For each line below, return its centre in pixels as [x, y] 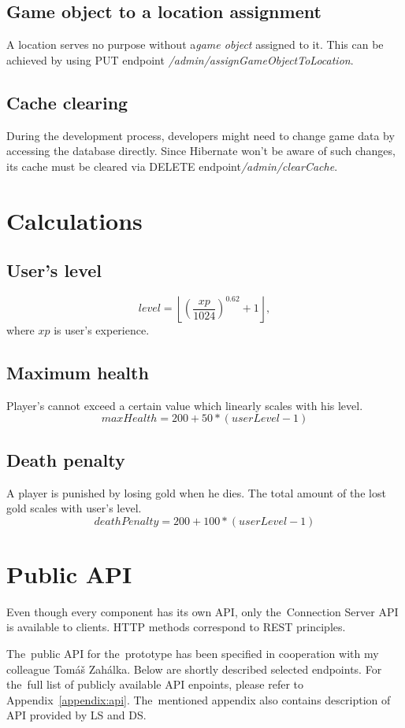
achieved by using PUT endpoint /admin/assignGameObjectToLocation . [180, 59]
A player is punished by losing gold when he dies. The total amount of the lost [196, 492]
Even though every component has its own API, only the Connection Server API [202, 611]
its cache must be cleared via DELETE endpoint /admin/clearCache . [172, 166]
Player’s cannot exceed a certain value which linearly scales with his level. [185, 405]
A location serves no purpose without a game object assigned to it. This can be [195, 44]
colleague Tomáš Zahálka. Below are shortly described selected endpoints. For [194, 669]
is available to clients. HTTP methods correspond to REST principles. [176, 627]
